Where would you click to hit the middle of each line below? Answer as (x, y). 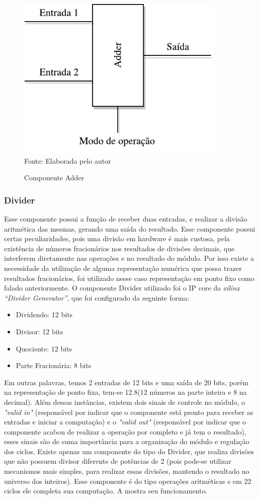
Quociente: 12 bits (44, 348)
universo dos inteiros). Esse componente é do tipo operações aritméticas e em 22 (128, 481)
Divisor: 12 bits (39, 331)
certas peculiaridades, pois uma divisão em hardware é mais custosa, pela (117, 238)
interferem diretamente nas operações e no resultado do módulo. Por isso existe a (129, 258)
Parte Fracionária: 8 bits (54, 365)
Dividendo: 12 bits (44, 314)
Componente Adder (54, 177)
